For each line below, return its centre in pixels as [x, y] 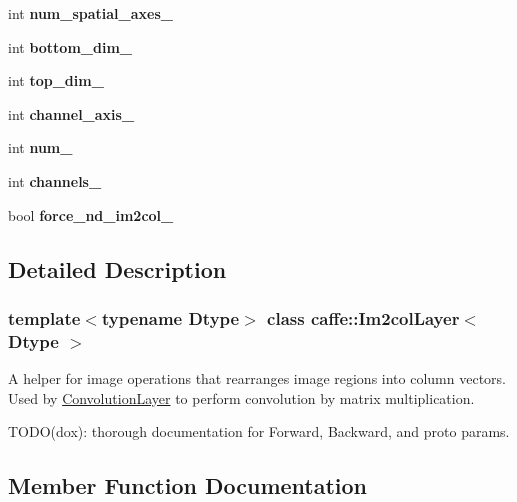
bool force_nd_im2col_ [91, 214]
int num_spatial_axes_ [90, 13]
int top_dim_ [56, 80]
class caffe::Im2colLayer [363, 317]
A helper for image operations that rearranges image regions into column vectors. [257, 378]
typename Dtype [170, 317]
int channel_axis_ [71, 113]
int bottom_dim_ [70, 46]
